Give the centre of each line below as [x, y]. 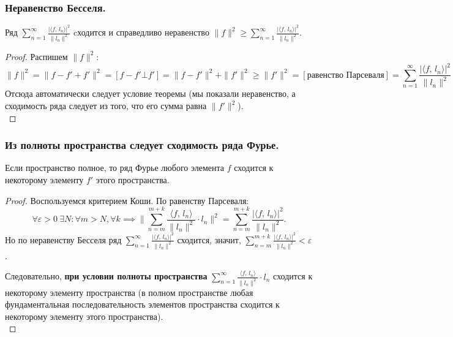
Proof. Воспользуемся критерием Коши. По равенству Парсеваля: [127, 200]
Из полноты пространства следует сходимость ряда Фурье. [142, 145]
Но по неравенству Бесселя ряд [63, 239]
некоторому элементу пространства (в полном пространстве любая [129, 292]
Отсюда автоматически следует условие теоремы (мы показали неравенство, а [150, 93]
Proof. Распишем [36, 56]
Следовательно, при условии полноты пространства [106, 276]
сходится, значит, [209, 239]
